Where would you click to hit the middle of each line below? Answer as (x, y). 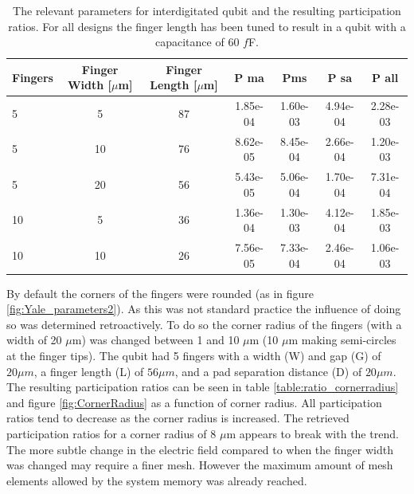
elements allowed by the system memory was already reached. (157, 480)
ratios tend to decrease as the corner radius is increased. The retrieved (178, 418)
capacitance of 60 (197, 42)
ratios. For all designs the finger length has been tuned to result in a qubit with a (207, 26)
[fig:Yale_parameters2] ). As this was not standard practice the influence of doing (204, 309)
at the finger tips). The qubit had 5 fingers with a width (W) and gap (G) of (194, 356)
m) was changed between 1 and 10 (156, 340)
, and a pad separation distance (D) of (268, 371)
